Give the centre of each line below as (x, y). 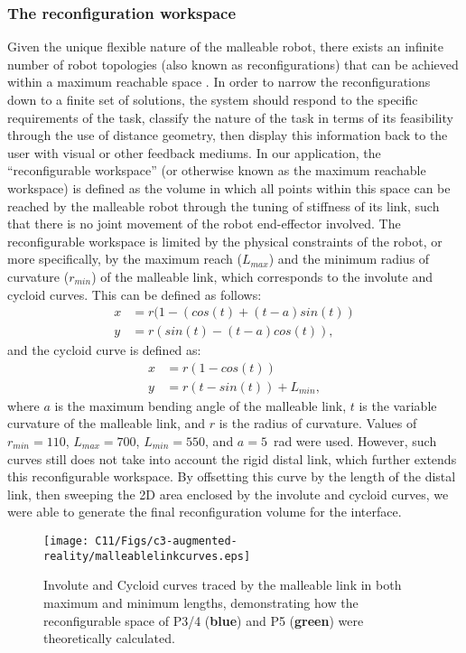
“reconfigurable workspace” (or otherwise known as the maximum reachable (217, 170)
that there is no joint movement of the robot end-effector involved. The (204, 224)
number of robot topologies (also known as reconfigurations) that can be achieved (233, 64)
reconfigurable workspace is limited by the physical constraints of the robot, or (225, 241)
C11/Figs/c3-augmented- (166, 541)
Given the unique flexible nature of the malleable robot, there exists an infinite (226, 47)
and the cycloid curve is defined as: (104, 350)
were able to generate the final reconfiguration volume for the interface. (205, 512)
